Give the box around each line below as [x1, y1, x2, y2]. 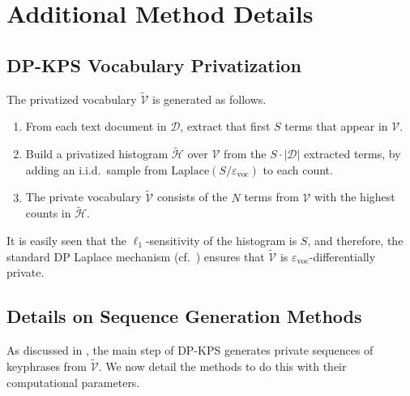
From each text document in [25, 118, 167, 135]
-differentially [309, 247, 376, 265]
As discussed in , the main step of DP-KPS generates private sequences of [6, 342, 374, 359]
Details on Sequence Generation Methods [6, 303, 362, 329]
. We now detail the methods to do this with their [98, 358, 347, 375]
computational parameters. [6, 373, 140, 390]
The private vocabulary [25, 188, 142, 205]
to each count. [263, 161, 333, 178]
